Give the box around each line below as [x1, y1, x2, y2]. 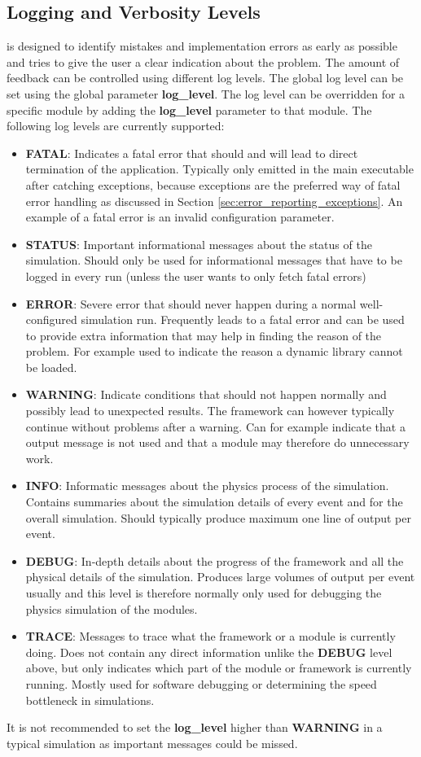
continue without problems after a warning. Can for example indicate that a [25, 418, 406, 435]
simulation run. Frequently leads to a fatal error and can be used [81, 311, 405, 328]
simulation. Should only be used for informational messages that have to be [25, 252, 402, 269]
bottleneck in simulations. [25, 691, 155, 708]
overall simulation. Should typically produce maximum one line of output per [25, 509, 411, 526]
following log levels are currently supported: [7, 117, 225, 134]
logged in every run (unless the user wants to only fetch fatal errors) [25, 267, 366, 284]
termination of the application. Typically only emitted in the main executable [25, 160, 414, 177]
